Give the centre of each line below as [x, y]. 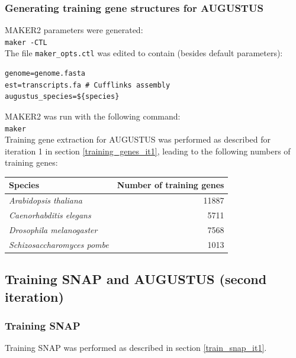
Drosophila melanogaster [53, 229]
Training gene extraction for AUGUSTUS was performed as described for [138, 139]
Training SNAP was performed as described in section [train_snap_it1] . [136, 348]
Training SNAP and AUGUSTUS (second [136, 279]
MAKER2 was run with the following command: [93, 116]
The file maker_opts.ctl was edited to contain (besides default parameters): [144, 53]
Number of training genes [170, 185]
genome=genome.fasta [45, 74]
